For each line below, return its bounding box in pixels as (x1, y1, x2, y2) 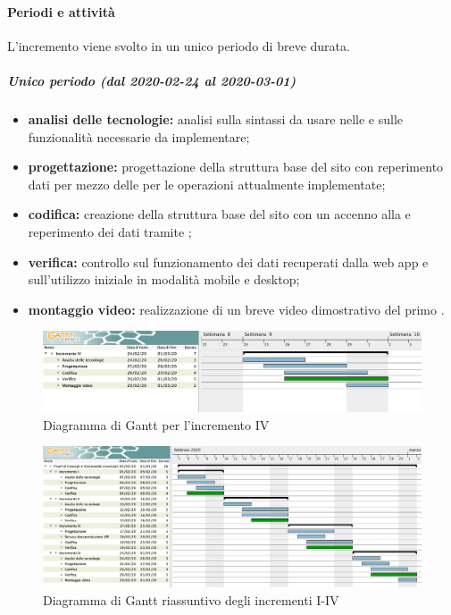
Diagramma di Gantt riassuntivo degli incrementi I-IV (43, 590, 339, 609)
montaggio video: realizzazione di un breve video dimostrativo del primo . (28, 299, 445, 318)
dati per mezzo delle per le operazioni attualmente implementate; (28, 174, 386, 193)
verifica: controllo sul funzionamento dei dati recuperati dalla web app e (28, 252, 429, 271)
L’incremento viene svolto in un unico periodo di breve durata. (7, 36, 350, 55)
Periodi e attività (7, 2, 115, 21)
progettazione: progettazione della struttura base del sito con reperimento (28, 157, 444, 176)
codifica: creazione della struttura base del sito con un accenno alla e (28, 205, 411, 223)
